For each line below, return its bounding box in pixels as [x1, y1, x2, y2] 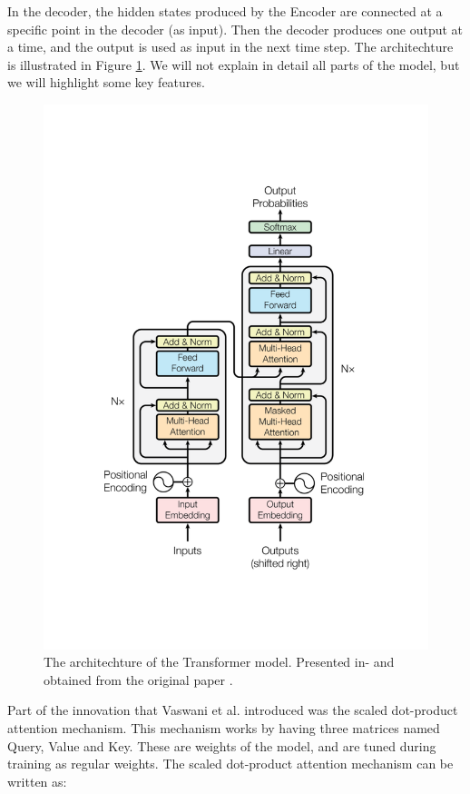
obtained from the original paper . [44, 670, 233, 689]
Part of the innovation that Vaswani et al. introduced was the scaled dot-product [7, 700, 458, 720]
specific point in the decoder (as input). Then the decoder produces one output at [7, 19, 464, 38]
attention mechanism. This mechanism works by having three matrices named [7, 719, 440, 738]
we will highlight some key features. [7, 73, 205, 92]
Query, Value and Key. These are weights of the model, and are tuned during [7, 736, 436, 755]
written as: [7, 771, 67, 790]
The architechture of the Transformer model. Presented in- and [44, 652, 395, 671]
